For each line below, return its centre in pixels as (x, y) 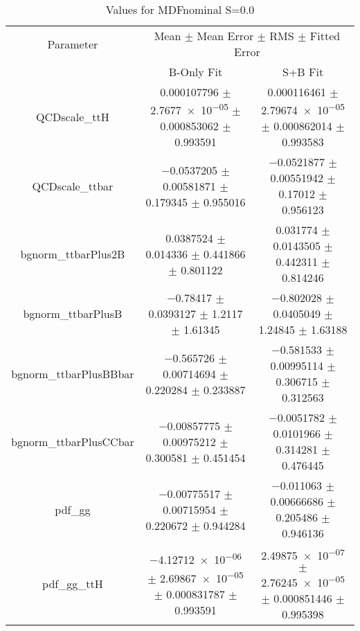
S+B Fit (303, 72)
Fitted (325, 36)
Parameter (73, 44)
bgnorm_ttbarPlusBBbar (73, 373)
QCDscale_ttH (73, 117)
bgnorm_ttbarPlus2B (73, 254)
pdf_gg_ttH (73, 584)
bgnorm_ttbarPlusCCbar (73, 441)
